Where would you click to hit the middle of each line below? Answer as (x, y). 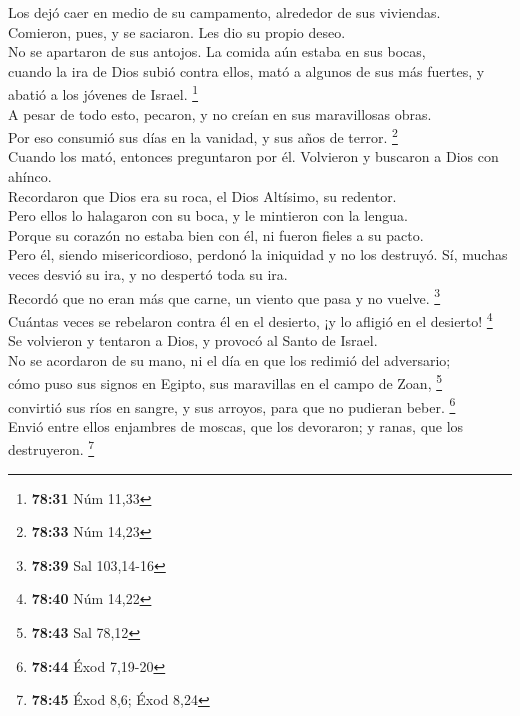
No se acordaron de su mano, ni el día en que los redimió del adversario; (229, 359)
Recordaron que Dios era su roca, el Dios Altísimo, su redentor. (202, 195)
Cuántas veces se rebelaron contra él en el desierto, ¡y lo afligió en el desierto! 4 (250, 319)
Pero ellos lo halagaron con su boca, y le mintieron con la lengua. (208, 215)
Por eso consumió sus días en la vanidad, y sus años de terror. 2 (203, 135)
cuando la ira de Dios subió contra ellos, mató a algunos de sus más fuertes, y (246, 70)
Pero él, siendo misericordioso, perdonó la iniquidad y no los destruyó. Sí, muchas (258, 254)
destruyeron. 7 (51, 448)
